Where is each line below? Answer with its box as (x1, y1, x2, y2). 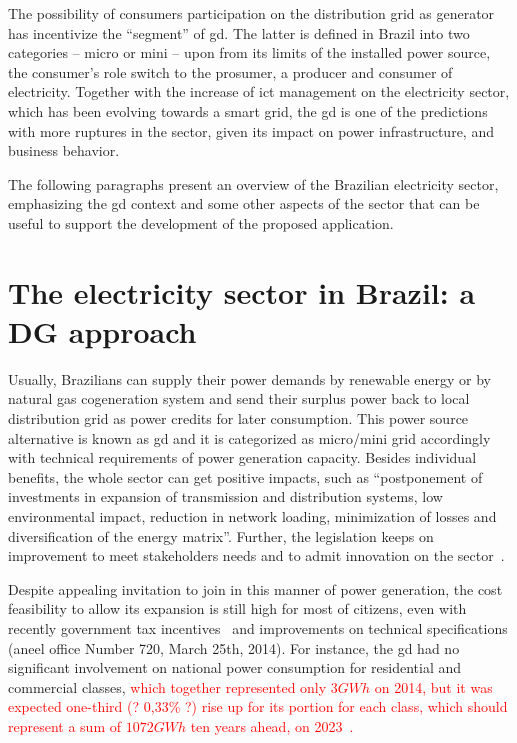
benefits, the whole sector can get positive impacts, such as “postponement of (8, 466, 483, 487)
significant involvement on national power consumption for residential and (8, 657, 462, 678)
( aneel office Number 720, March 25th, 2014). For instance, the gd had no (8, 637, 460, 658)
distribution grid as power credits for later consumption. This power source (8, 408, 469, 429)
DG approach (8, 310, 197, 351)
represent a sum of (8, 715, 121, 736)
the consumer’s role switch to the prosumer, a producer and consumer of (8, 61, 453, 82)
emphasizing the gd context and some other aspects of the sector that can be (8, 193, 480, 214)
